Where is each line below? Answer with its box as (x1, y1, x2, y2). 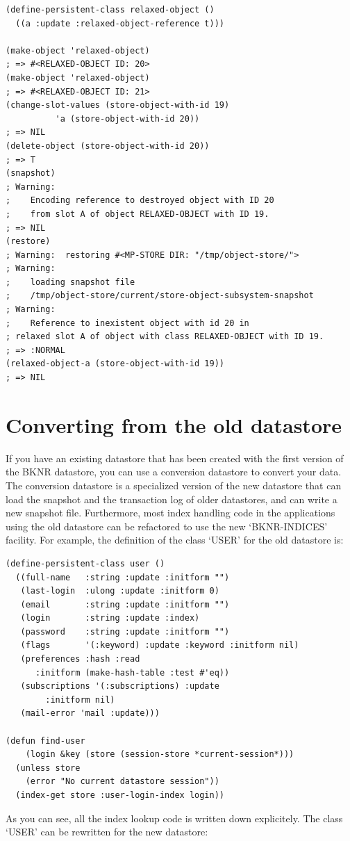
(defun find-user (6, 735, 85, 746)
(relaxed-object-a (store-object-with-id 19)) (6, 359, 224, 369)
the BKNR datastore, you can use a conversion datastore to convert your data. (6, 464, 342, 479)
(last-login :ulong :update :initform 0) (20, 586, 219, 596)
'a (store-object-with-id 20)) (55, 113, 200, 124)
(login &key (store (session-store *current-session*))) (25, 749, 294, 760)
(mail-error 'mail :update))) (20, 708, 160, 719)
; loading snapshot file (6, 277, 135, 287)
